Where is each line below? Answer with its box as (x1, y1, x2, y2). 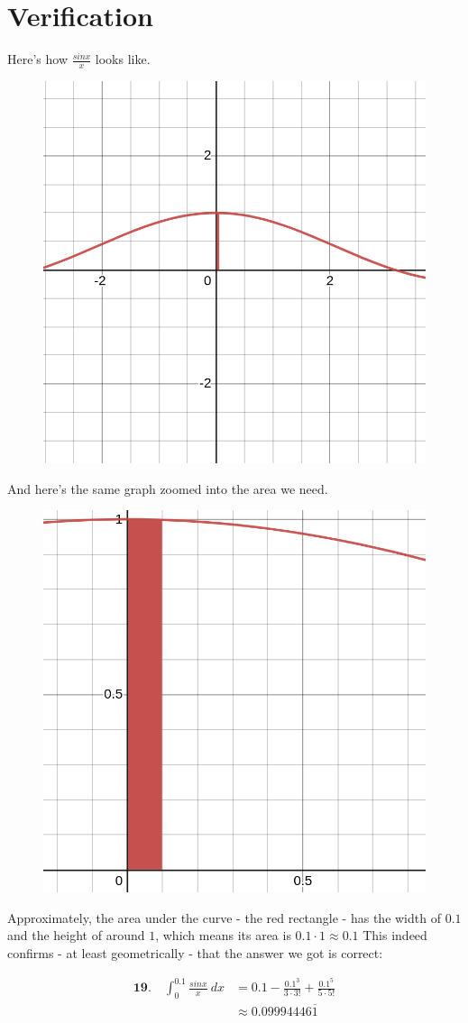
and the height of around (7, 926, 145, 945)
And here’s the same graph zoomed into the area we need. (7, 479, 328, 498)
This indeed (362, 926, 427, 945)
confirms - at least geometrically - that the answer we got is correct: (7, 943, 383, 962)
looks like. (95, 50, 151, 69)
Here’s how (7, 50, 68, 69)
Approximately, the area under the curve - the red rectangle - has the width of (7, 908, 441, 927)
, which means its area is (155, 926, 291, 945)
